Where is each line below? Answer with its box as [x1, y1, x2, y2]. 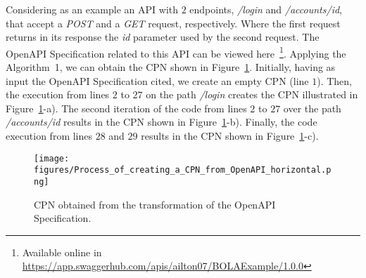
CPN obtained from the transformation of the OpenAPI [34, 197, 276, 211]
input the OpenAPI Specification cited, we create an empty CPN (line [6, 73, 309, 88]
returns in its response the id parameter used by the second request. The [6, 29, 320, 44]
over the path [283, 100, 341, 115]
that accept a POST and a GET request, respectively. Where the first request [6, 15, 341, 30]
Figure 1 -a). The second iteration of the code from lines [6, 100, 247, 115]
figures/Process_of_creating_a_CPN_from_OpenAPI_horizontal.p [34, 165, 332, 176]
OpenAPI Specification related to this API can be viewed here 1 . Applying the [6, 44, 346, 60]
